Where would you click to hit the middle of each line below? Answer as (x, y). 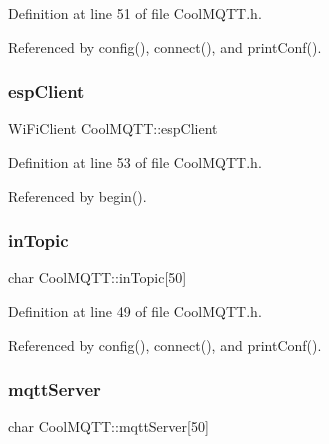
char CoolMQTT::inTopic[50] (97, 277)
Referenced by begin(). (77, 195)
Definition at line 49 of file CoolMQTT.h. (135, 311)
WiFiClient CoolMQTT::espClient (113, 128)
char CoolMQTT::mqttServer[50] (108, 426)
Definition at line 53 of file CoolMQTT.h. (135, 162)
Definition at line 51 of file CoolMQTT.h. (135, 13)
